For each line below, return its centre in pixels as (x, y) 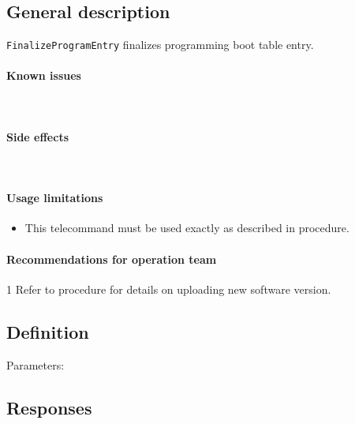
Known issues (44, 75)
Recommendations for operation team (112, 259)
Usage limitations (55, 198)
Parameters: (35, 364)
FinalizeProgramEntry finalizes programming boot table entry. (160, 45)
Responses (49, 407)
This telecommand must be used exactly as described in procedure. (187, 228)
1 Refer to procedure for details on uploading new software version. (169, 289)
